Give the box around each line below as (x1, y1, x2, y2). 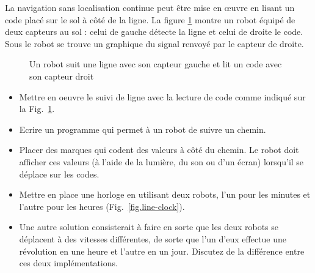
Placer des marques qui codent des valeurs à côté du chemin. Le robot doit (19, 143, 299, 156)
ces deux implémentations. (19, 256, 118, 269)
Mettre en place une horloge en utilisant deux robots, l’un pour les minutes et (19, 188, 311, 201)
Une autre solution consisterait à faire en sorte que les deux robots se (19, 220, 278, 233)
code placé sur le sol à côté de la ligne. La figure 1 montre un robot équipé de (5, 13, 295, 26)
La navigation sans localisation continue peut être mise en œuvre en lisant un (5, 1, 295, 13)
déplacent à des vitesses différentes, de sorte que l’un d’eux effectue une (19, 232, 286, 245)
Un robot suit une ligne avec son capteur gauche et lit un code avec (29, 58, 282, 70)
